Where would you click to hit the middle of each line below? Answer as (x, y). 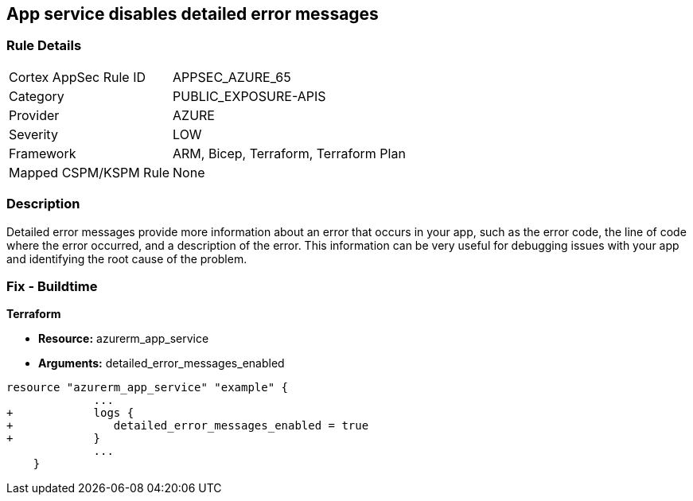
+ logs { (70, 413)
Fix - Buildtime (52, 286)
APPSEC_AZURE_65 (232, 77)
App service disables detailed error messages (193, 14)
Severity (33, 134)
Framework (43, 153)
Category (37, 96)
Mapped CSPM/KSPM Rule (90, 172)
